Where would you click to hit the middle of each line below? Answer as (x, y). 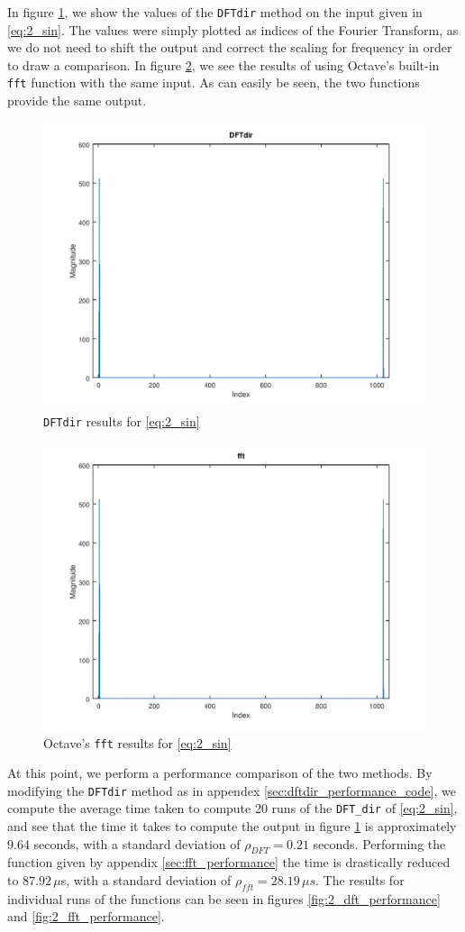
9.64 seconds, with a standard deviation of (124, 843)
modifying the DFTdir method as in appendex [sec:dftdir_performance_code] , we (232, 790)
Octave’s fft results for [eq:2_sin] (137, 742)
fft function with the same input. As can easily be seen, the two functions (214, 82)
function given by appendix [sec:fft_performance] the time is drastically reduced (229, 862)
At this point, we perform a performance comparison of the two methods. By (220, 773)
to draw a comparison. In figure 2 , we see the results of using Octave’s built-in (223, 64)
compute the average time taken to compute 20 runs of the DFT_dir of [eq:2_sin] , (232, 808)
